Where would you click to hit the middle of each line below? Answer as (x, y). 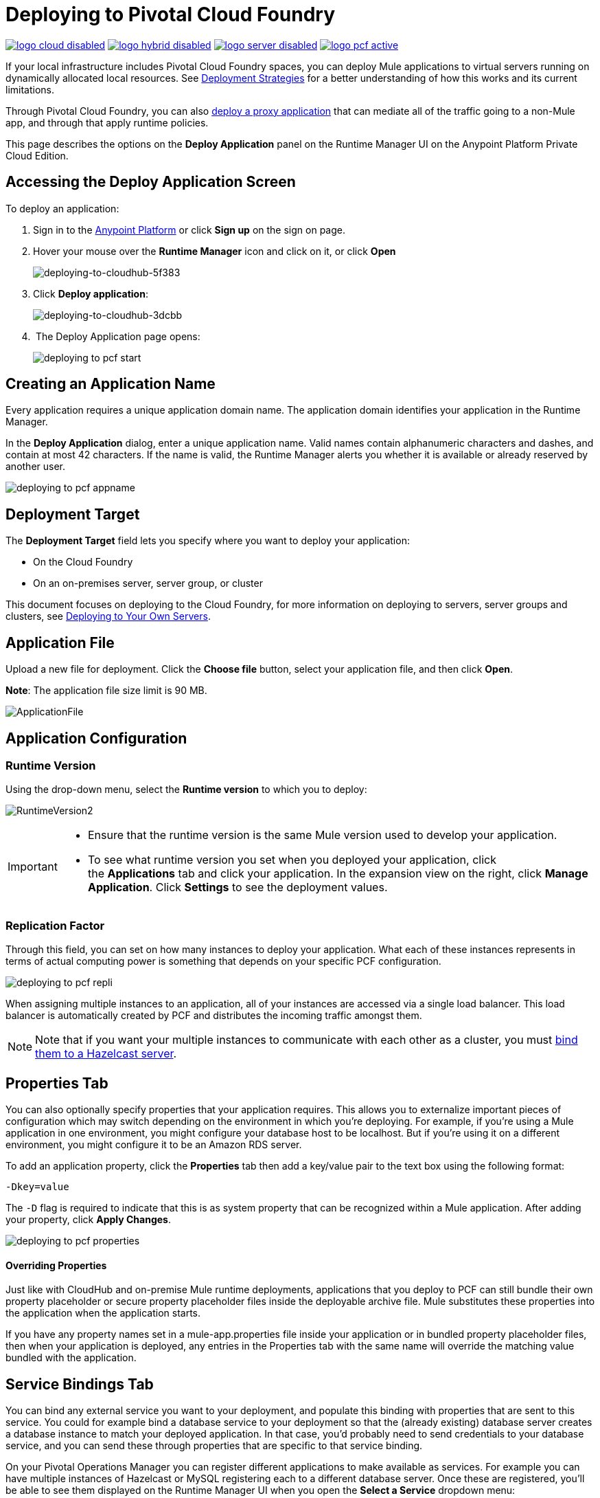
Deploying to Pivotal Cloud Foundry (171, 14)
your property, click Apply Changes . (88, 1219)
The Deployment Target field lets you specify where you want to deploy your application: (208, 541)
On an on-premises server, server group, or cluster (148, 583)
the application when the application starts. (103, 1313)
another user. (36, 467)
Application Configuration (96, 738)
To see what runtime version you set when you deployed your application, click (292, 860)
